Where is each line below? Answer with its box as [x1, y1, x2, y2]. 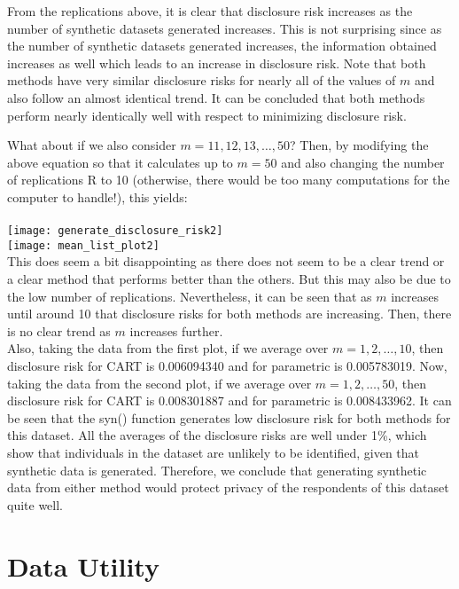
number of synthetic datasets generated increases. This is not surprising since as [7, 19, 442, 37]
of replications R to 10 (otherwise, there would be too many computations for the [7, 170, 450, 189]
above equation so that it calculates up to [7, 153, 233, 171]
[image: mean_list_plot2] [7, 239, 159, 252]
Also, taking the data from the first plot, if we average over [7, 339, 329, 357]
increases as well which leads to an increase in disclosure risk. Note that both [7, 53, 426, 72]
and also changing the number [281, 153, 445, 171]
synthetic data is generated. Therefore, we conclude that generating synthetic [7, 460, 427, 479]
